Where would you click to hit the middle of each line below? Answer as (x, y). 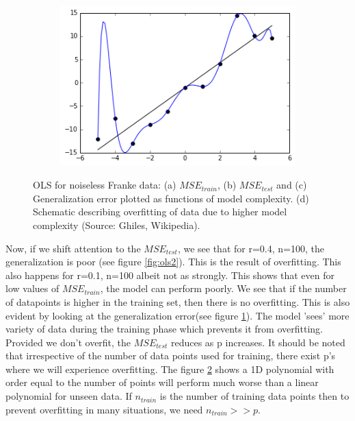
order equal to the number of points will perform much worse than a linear (162, 382)
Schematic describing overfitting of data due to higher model (160, 212)
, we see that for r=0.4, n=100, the (251, 248)
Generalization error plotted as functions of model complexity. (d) (171, 198)
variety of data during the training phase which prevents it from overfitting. (164, 329)
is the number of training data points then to (254, 396)
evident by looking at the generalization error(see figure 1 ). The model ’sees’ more (177, 315)
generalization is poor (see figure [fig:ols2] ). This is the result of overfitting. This (173, 262)
